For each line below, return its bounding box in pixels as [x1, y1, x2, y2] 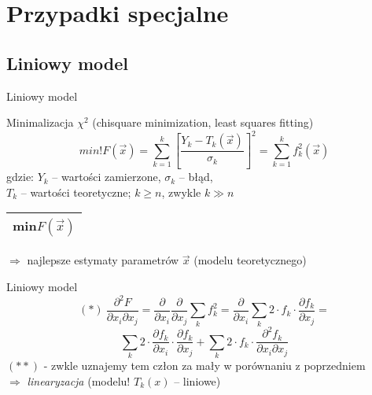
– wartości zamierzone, [52, 168, 161, 185]
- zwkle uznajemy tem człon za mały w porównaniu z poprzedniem [43, 357, 366, 374]
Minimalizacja [6, 114, 74, 131]
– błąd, [179, 168, 213, 185]
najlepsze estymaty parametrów [27, 252, 179, 268]
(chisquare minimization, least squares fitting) [92, 114, 314, 131]
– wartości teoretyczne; [20, 183, 131, 200]
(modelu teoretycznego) [193, 252, 307, 268]
